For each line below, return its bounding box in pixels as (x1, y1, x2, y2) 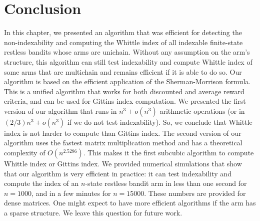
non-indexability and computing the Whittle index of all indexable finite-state (4, 37, 243, 47)
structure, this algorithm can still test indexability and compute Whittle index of (4, 56, 252, 67)
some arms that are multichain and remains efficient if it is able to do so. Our (4, 66, 242, 77)
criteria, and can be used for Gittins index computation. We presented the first (4, 96, 246, 106)
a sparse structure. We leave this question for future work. (4, 207, 182, 218)
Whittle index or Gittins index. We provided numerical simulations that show (4, 158, 242, 169)
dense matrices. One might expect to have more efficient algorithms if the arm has (4, 197, 256, 208)
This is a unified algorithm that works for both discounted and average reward (4, 86, 244, 96)
